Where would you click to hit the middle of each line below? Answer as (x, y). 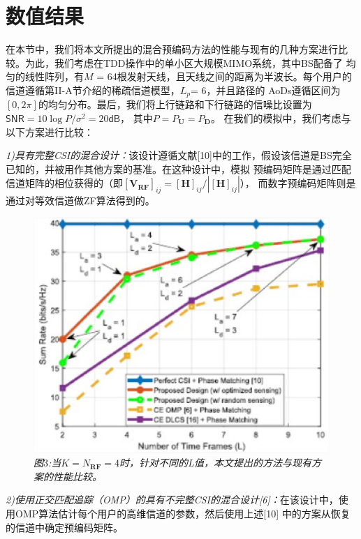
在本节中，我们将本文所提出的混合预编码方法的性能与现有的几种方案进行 (172, 49)
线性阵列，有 (54, 76)
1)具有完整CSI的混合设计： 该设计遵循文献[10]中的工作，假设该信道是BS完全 (179, 155)
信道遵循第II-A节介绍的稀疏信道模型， (93, 90)
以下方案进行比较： (50, 131)
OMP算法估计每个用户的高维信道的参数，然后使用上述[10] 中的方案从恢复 (183, 513)
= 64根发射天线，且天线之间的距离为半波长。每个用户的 (224, 76)
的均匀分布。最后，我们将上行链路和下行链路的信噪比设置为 (175, 104)
